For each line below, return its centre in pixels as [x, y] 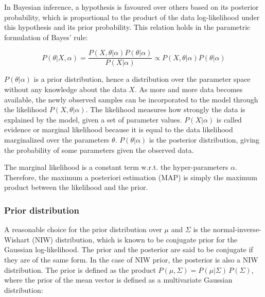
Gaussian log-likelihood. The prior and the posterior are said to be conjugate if [129, 249]
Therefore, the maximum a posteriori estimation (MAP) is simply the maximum [131, 177]
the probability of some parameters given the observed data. [99, 150]
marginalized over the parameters [57, 139]
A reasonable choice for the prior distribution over [83, 229]
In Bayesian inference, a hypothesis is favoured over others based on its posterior [131, 7]
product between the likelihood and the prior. [76, 187]
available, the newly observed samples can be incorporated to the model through [131, 99]
